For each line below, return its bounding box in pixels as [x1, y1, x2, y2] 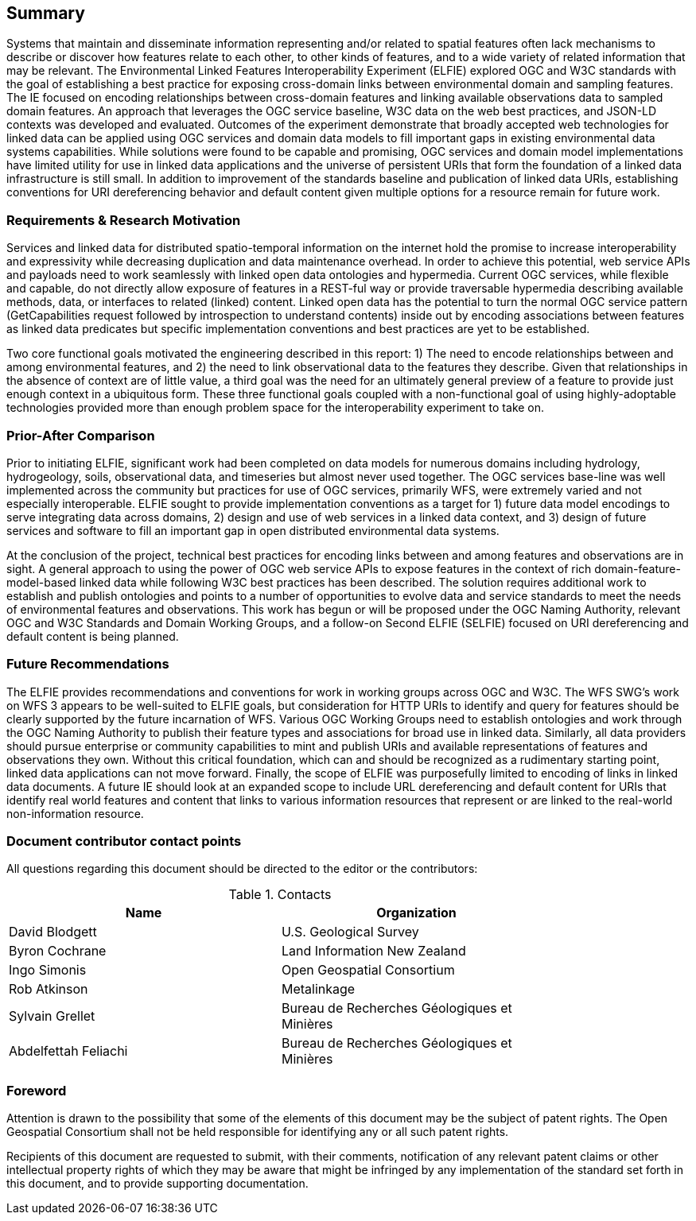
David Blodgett [9, 924, 97, 940]
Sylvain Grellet [9, 1008, 95, 1025]
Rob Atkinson [9, 981, 88, 998]
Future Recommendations [6, 656, 169, 673]
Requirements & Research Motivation [6, 211, 241, 228]
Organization [376, 905, 457, 921]
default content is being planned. [6, 629, 179, 643]
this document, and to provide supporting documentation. [6, 1176, 309, 1191]
